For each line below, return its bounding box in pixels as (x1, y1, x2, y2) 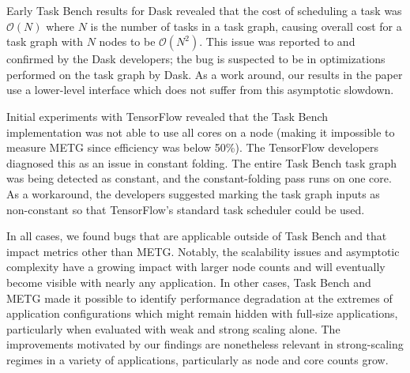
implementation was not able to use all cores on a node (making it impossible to (6, 123, 395, 140)
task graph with (6, 33, 83, 50)
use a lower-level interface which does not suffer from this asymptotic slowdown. (6, 81, 394, 98)
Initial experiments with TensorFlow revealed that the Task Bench (6, 107, 329, 124)
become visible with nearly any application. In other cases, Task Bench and (6, 273, 371, 290)
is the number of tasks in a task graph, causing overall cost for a (90, 17, 402, 34)
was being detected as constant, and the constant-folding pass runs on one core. (6, 170, 392, 186)
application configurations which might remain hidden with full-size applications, (6, 305, 398, 322)
